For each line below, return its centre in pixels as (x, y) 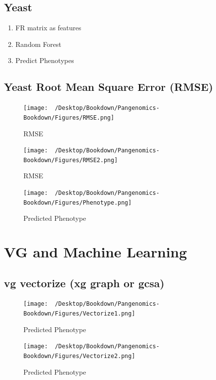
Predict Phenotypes (45, 60)
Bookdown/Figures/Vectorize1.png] (79, 314)
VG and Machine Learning (96, 252)
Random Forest (38, 44)
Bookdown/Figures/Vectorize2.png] (79, 356)
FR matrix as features (48, 28)
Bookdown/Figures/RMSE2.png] (71, 160)
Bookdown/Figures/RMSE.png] (69, 117)
